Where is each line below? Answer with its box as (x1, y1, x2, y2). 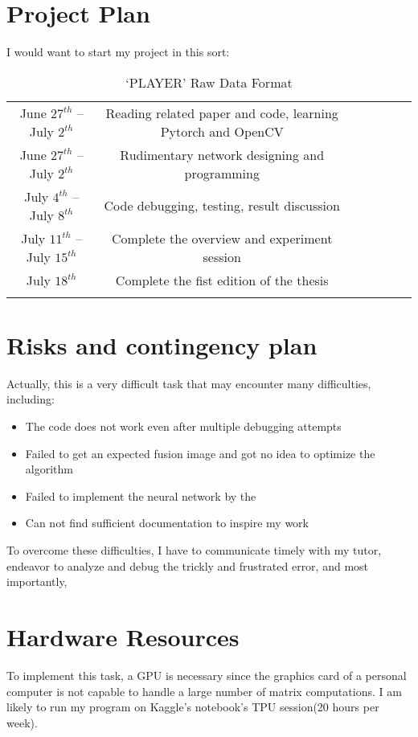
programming (184, 163, 260, 182)
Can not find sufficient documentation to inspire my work (25, 514, 309, 531)
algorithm (25, 461, 73, 477)
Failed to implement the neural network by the (25, 487, 256, 504)
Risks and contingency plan (6, 328, 318, 361)
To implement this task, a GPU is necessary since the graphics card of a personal (6, 666, 407, 683)
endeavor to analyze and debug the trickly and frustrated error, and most (6, 557, 369, 574)
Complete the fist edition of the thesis (115, 270, 329, 289)
